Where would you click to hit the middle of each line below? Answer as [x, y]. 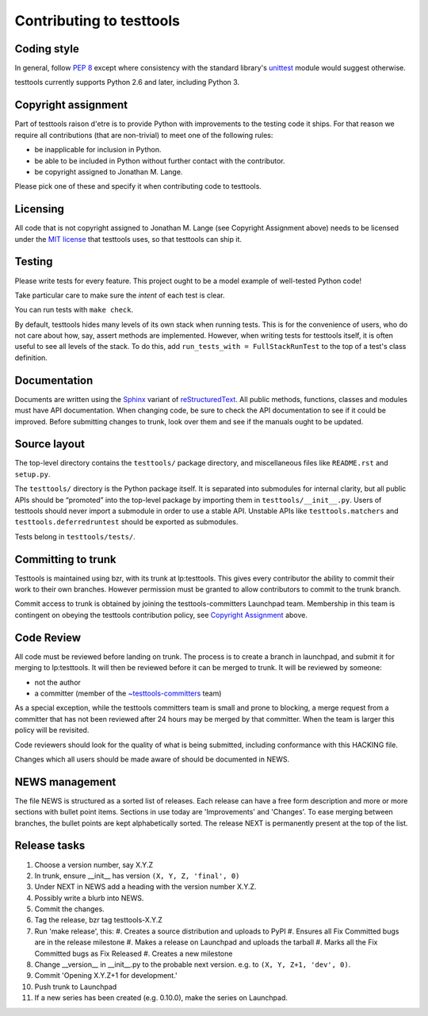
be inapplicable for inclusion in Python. [98, 150]
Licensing [40, 209]
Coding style [47, 49]
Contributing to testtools [97, 21]
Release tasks [50, 846]
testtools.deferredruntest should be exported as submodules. [126, 522]
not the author [57, 682]
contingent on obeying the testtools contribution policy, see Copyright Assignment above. [161, 615]
